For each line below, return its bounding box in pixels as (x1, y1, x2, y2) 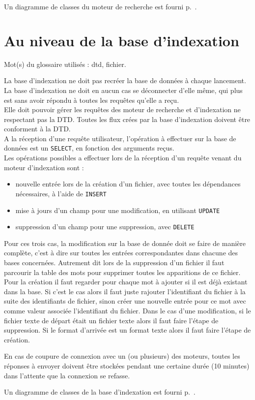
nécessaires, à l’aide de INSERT (15, 188, 107, 198)
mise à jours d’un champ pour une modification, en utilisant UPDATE (15, 205, 220, 215)
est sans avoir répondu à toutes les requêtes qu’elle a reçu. (4, 94, 179, 105)
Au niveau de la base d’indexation (4, 30, 239, 50)
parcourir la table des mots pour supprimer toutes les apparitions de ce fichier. (4, 267, 241, 277)
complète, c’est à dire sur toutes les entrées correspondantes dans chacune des (4, 247, 238, 258)
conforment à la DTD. (4, 123, 71, 134)
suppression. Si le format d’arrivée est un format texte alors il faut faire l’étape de (4, 325, 251, 335)
